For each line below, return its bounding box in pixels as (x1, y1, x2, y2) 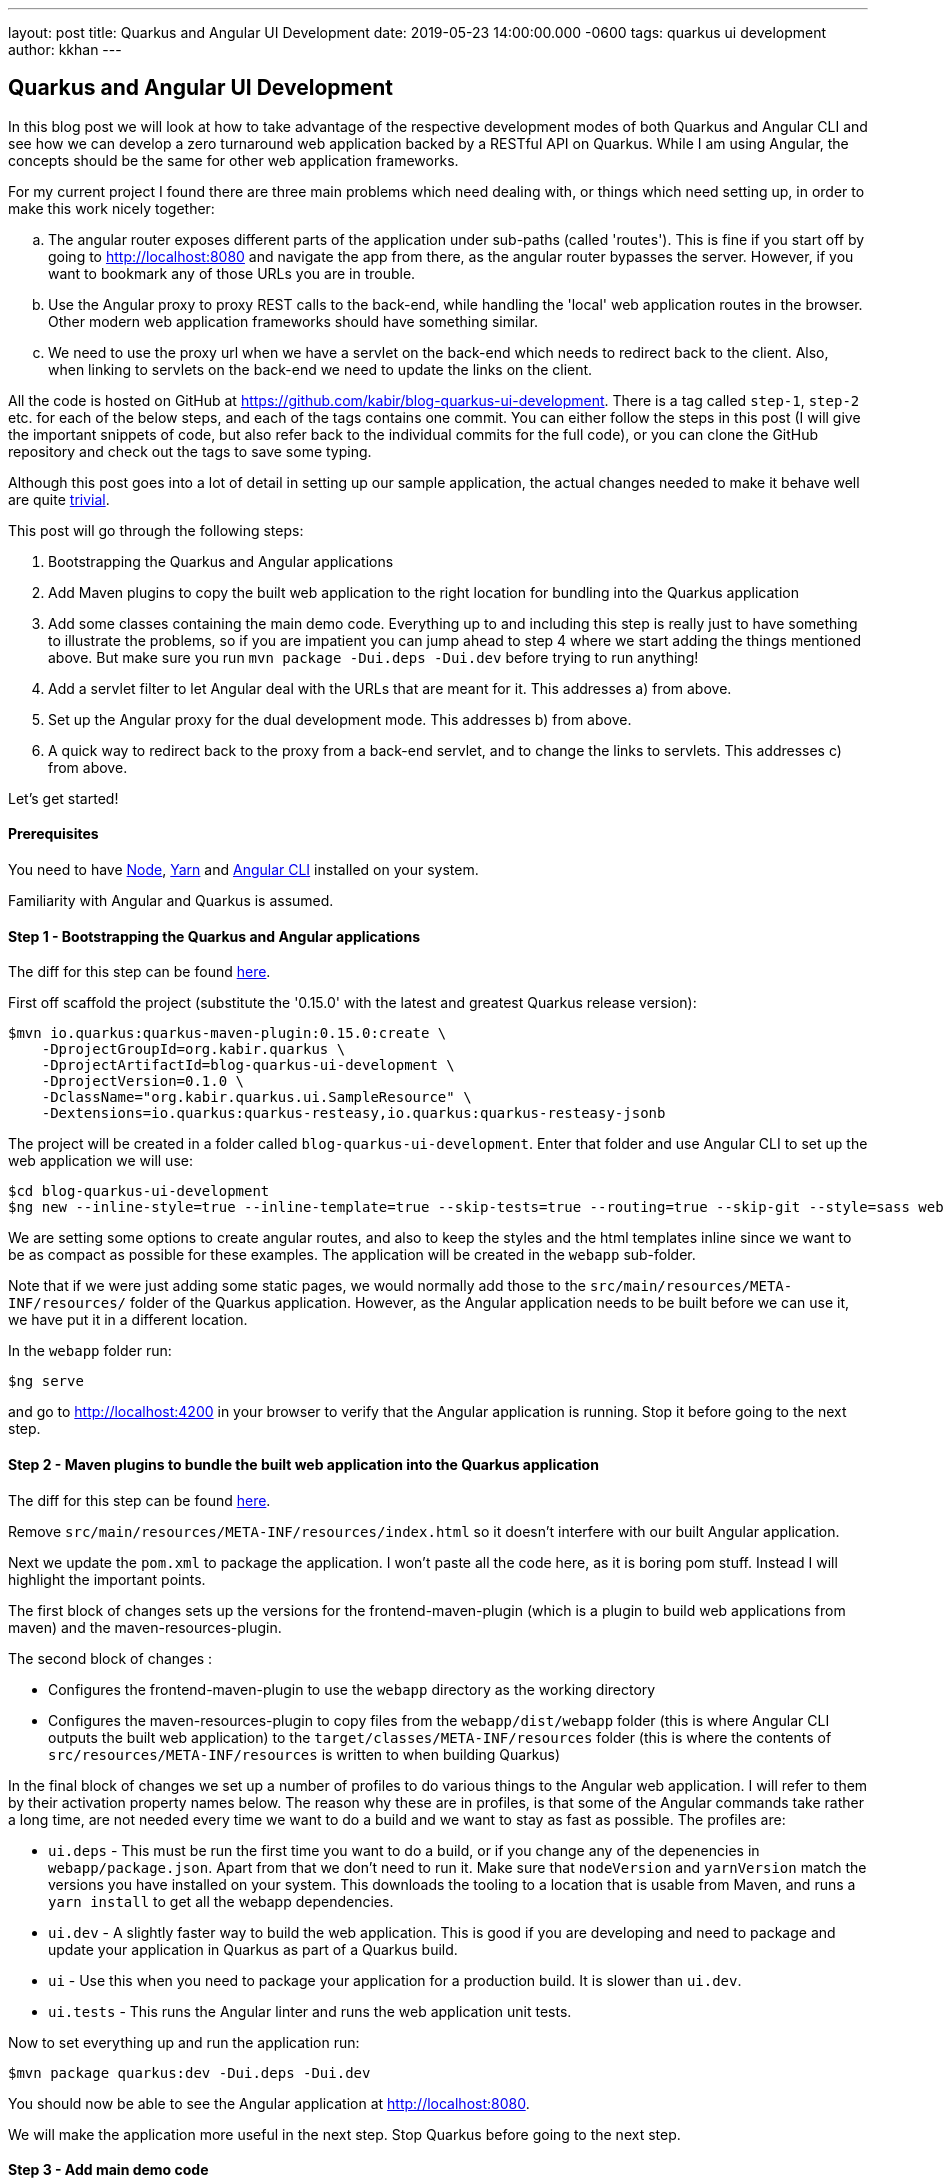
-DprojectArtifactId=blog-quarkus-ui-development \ (41, 1057, 455, 1074)
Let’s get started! (8, 789, 119, 807)
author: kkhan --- (8, 41, 122, 58)
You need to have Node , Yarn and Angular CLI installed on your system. (8, 861, 479, 879)
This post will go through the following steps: (8, 521, 304, 539)
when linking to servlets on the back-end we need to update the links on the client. (48, 360, 593, 378)
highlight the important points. (8, 1570, 206, 1588)
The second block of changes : (8, 1649, 213, 1667)
